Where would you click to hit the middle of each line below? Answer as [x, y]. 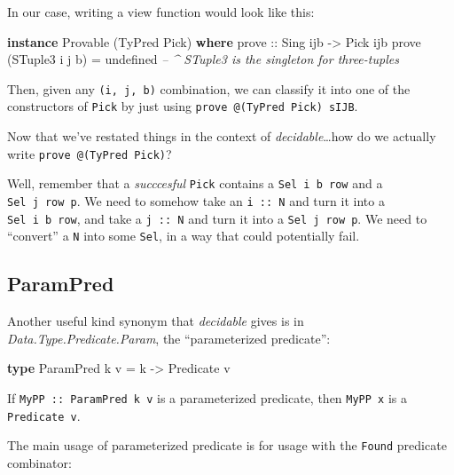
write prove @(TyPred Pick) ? [90, 153]
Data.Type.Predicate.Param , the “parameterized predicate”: [169, 338]
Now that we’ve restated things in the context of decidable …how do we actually [222, 136]
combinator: [39, 462]
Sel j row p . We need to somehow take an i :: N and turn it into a [196, 201]
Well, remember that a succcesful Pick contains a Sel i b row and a [195, 183]
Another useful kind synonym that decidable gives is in [156, 321]
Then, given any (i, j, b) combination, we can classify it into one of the [209, 88]
